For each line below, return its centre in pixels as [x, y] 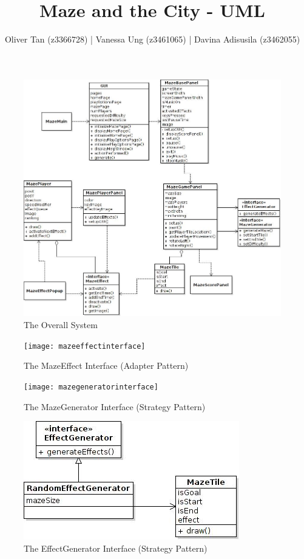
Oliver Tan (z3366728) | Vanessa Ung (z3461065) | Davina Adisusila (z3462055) [152, 39]
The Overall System [61, 324]
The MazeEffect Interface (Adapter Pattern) [106, 365]
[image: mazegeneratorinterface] [91, 387]
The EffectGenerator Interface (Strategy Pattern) [116, 548]
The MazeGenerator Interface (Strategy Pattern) [115, 406]
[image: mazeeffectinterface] [85, 346]
